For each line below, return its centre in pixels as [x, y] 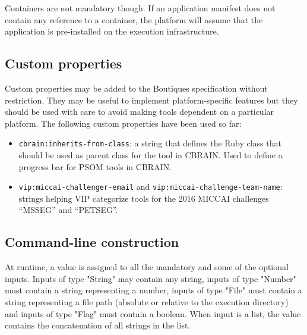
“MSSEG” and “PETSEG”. [68, 210]
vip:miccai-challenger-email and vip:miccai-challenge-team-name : [151, 187]
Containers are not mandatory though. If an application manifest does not [140, 8]
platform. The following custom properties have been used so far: [123, 123]
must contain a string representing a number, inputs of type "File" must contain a [153, 290]
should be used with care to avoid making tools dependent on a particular [140, 112]
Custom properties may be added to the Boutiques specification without [136, 88]
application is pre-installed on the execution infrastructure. [112, 31]
